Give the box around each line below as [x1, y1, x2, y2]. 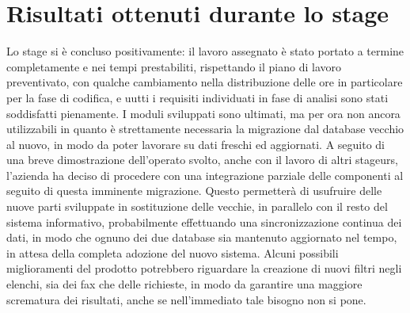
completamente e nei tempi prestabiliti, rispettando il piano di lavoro [6, 58, 342, 74]
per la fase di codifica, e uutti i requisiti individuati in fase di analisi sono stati [6, 89, 389, 105]
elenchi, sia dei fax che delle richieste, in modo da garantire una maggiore [6, 276, 363, 292]
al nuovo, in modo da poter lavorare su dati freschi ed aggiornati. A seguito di [6, 136, 385, 152]
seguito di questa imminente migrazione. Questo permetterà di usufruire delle [6, 182, 382, 199]
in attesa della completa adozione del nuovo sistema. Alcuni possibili [6, 244, 339, 261]
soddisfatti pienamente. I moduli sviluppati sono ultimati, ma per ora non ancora [6, 105, 401, 121]
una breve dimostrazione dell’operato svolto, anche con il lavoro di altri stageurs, [6, 151, 398, 168]
